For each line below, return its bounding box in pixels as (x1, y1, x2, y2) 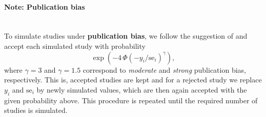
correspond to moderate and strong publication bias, (83, 64, 246, 75)
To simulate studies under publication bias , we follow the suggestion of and (4, 31, 248, 41)
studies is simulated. (4, 105, 68, 115)
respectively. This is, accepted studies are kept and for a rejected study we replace (4, 74, 262, 85)
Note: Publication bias (4, 1, 85, 12)
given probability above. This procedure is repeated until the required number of (4, 95, 258, 105)
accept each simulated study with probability (4, 40, 146, 51)
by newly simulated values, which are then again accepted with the (36, 84, 247, 95)
